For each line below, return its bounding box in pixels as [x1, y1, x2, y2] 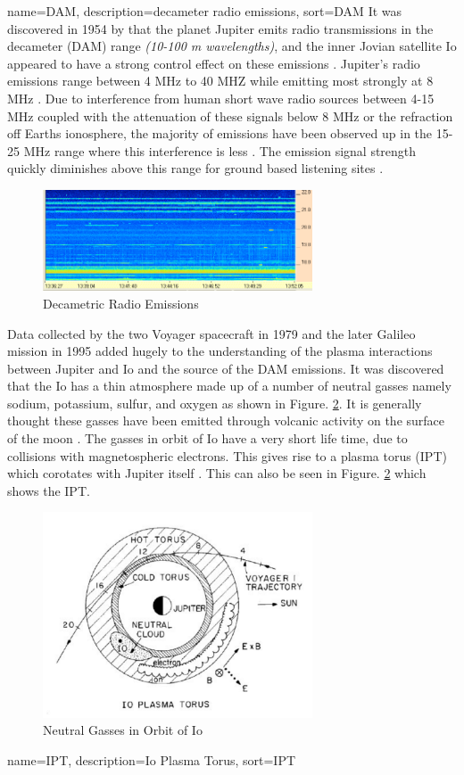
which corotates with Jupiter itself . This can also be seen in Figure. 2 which [7, 464, 427, 482]
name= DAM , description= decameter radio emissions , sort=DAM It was [7, 2, 402, 20]
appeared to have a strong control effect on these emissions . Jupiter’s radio [7, 54, 420, 72]
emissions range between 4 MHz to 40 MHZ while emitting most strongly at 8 [7, 71, 434, 90]
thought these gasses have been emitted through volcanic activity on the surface [7, 411, 445, 430]
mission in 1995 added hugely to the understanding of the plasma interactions [7, 342, 433, 360]
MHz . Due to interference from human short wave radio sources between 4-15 [7, 88, 435, 107]
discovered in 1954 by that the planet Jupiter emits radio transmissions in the [7, 19, 434, 37]
